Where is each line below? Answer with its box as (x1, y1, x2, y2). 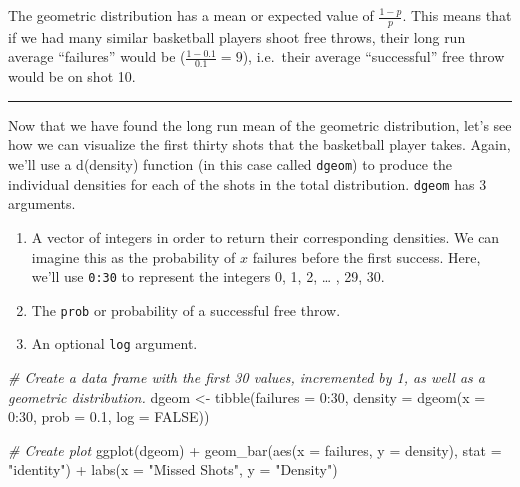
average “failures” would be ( (8, 46, 186, 67)
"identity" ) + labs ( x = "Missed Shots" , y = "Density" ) (8, 459, 338, 480)
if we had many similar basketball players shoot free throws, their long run (8, 26, 466, 47)
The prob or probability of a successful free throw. (31, 299, 341, 320)
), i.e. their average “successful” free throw (242, 46, 505, 67)
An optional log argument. (31, 333, 198, 354)
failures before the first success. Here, (252, 246, 481, 267)
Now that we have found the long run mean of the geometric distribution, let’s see (8, 114, 512, 135)
